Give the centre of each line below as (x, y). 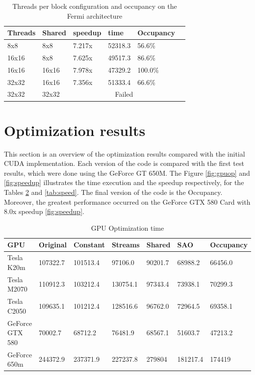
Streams (126, 245)
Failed (124, 94)
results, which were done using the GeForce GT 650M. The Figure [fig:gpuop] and (127, 173)
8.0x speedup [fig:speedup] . (44, 211)
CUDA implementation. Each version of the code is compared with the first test (124, 163)
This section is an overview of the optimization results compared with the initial (125, 153)
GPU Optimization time (127, 228)
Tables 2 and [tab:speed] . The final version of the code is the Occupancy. (113, 192)
